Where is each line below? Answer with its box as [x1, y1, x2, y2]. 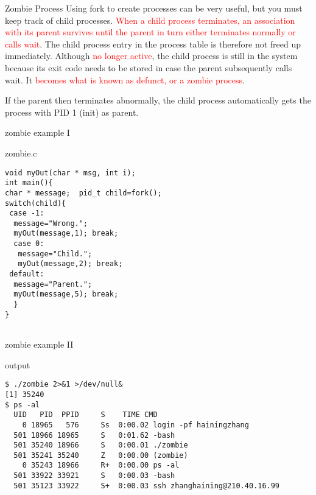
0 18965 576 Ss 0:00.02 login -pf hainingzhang [22, 420, 249, 429]
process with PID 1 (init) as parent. [5, 105, 139, 118]
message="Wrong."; [13, 219, 88, 228]
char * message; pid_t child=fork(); [5, 188, 162, 197]
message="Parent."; [13, 279, 93, 289]
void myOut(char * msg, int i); [5, 168, 136, 177]
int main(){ [5, 178, 53, 188]
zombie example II [5, 338, 74, 351]
